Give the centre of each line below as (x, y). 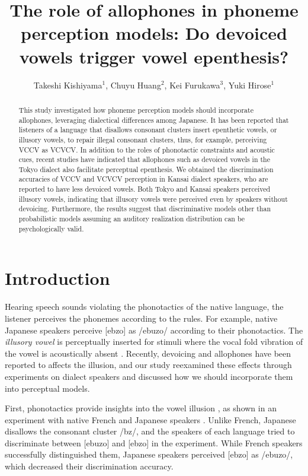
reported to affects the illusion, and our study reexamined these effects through (148, 365)
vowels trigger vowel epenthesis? (154, 56)
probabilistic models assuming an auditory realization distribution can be (132, 219)
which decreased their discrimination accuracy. (89, 466)
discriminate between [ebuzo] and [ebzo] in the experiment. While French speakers (154, 442)
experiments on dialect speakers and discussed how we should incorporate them (149, 376)
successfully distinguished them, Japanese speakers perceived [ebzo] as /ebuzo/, (149, 454)
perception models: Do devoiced (154, 33)
